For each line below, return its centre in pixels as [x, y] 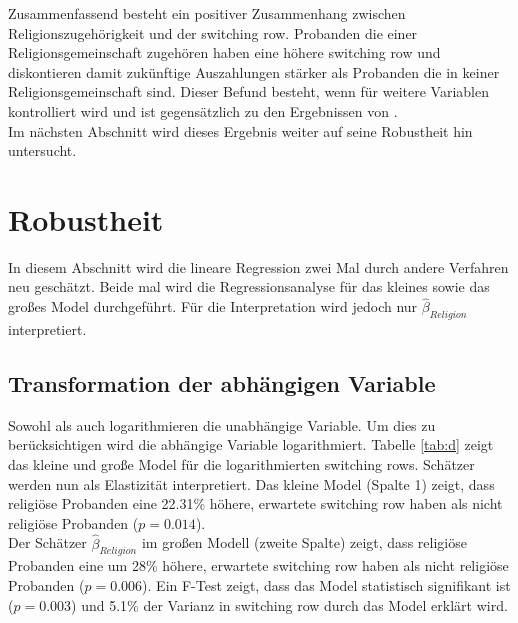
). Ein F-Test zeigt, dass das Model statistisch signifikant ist [326, 585]
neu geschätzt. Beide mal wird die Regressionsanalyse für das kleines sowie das [249, 286]
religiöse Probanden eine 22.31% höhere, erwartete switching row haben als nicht [255, 503]
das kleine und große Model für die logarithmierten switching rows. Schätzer [241, 464]
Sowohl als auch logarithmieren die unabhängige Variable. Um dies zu [222, 424]
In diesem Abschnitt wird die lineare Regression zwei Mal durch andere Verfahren [258, 266]
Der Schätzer [47, 542]
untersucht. [42, 150]
